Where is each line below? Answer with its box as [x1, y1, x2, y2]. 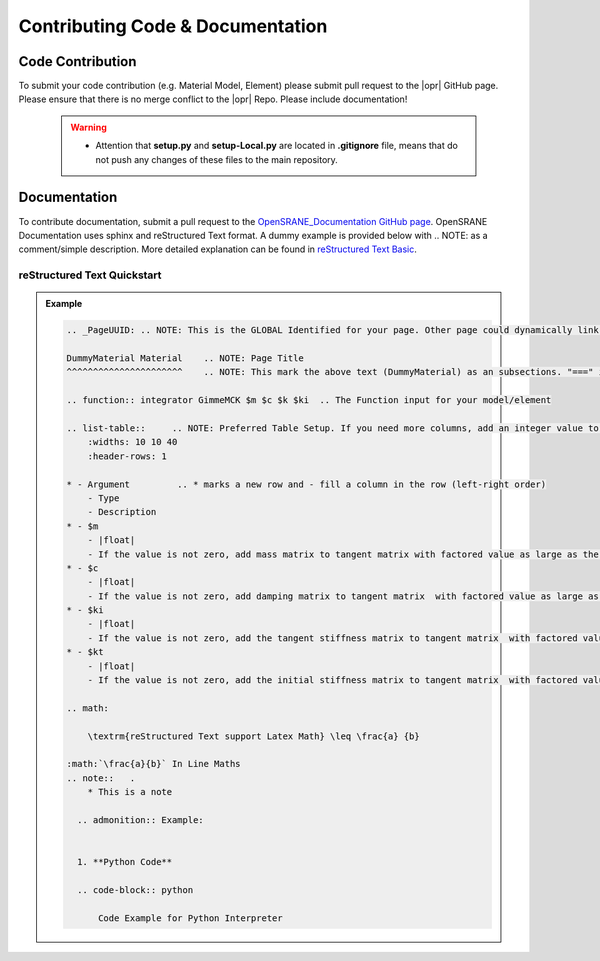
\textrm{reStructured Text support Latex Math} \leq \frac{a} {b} [87, 730, 420, 742]
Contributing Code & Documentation [18, 15, 328, 37]
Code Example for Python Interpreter [98, 912, 284, 924]
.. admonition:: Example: [76, 814, 204, 825]
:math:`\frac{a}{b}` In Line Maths [66, 758, 241, 770]
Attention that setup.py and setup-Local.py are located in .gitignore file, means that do [95, 140, 459, 152]
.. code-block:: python [76, 884, 194, 895]
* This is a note [87, 786, 173, 798]
